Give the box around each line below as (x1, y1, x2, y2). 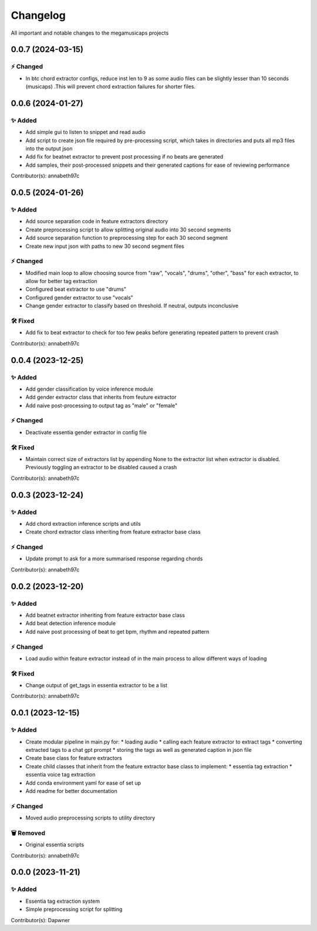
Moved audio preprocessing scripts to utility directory (25, 814, 156, 822)
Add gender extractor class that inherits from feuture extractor (25, 394, 177, 401)
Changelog (11, 9, 66, 22)
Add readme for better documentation (25, 787, 117, 794)
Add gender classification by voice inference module (25, 385, 154, 392)
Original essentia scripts (25, 841, 85, 848)
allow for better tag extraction (25, 278, 97, 285)
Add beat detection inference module (25, 620, 116, 627)
